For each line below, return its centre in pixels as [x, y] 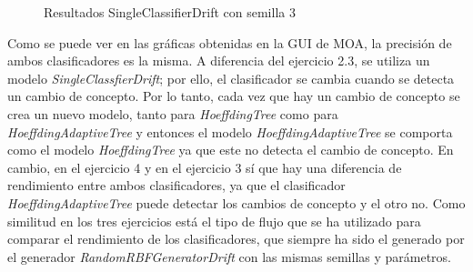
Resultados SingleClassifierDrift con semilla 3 [170, 12]
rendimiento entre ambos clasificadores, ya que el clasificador [176, 185]
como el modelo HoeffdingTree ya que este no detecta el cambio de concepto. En [231, 150]
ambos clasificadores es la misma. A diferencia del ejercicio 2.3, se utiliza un [219, 60]
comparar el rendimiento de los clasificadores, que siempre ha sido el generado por [236, 239]
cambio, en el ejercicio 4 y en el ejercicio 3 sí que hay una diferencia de [205, 167]
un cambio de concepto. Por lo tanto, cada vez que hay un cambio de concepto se [234, 96]
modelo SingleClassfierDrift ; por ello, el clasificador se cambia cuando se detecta [231, 78]
